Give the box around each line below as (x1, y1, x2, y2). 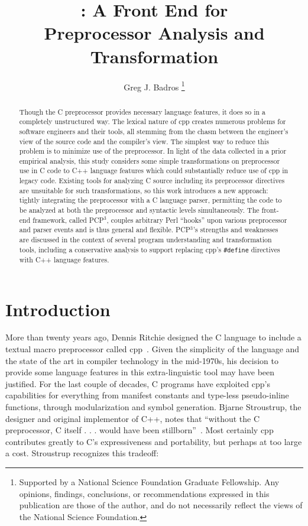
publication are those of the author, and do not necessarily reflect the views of (19, 499, 303, 511)
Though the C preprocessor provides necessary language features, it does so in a (19, 106, 266, 116)
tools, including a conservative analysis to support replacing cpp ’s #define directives (19, 244, 280, 254)
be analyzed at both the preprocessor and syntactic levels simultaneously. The (19, 205, 260, 215)
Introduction (5, 297, 111, 321)
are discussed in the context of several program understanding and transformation (19, 235, 272, 245)
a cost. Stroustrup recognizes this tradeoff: (5, 447, 159, 459)
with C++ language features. (19, 254, 109, 264)
